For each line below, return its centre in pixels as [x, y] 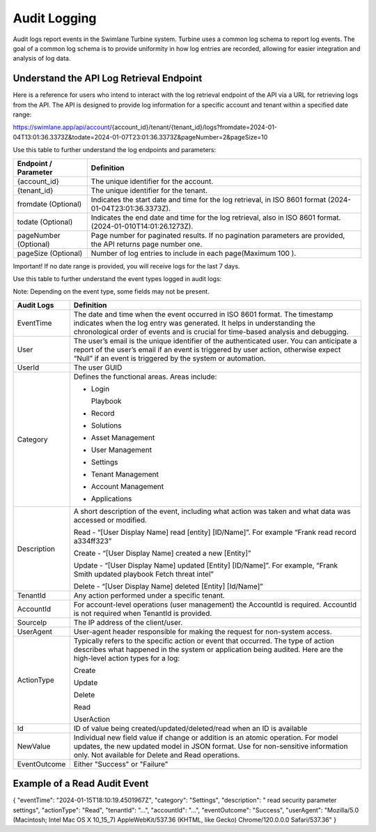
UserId [28, 368]
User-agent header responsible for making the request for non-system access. [203, 631]
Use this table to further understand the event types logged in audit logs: [117, 278]
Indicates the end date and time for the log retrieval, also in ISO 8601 [203, 218]
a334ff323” [93, 540]
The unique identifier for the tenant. [149, 190]
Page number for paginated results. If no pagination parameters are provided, [218, 235]
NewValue [34, 746]
